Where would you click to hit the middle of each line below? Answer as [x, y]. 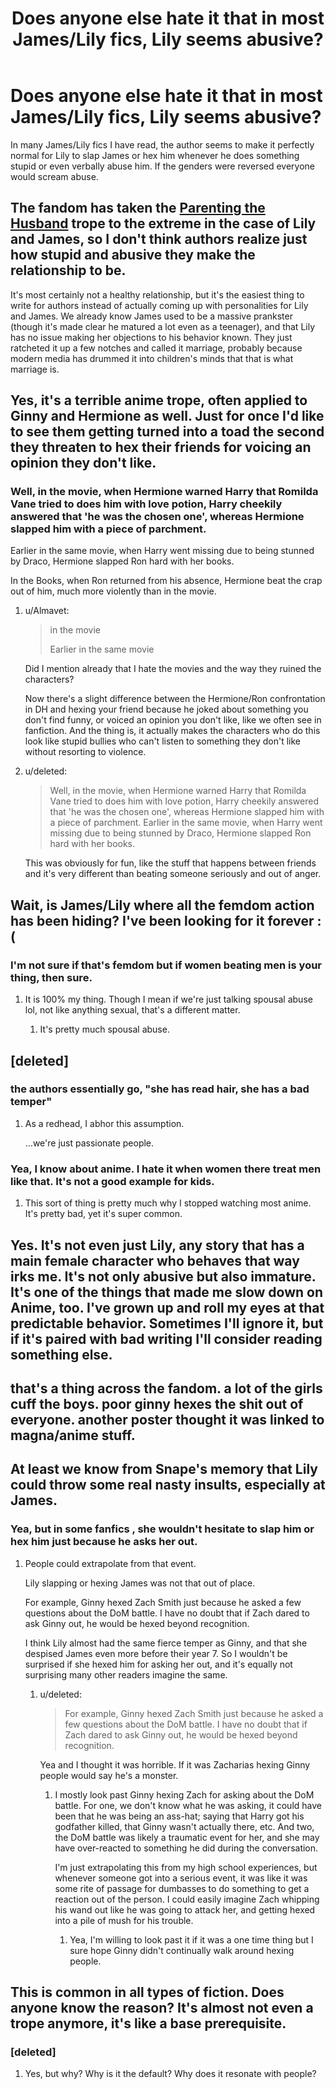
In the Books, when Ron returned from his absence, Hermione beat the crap [166, 581]
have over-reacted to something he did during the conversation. [186, 1848]
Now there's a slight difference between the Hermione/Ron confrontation [175, 699]
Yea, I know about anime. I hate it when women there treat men [166, 1169]
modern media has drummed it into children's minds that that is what [152, 358]
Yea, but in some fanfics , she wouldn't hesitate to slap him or [162, 1529]
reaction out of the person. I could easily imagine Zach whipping [187, 1899]
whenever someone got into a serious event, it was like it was [181, 1878]
